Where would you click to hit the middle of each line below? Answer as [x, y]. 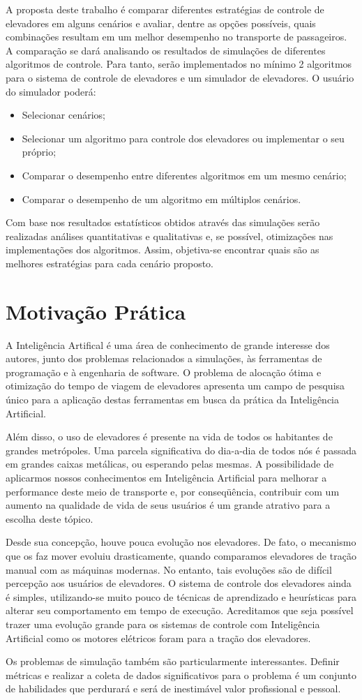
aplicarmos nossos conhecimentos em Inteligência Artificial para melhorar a [166, 477]
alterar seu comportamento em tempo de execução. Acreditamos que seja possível [180, 610]
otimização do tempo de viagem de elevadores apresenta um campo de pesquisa [175, 386]
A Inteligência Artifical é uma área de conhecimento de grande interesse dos [168, 344]
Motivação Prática [96, 311]
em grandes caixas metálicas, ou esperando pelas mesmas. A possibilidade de [170, 464]
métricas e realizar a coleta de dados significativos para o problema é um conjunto [181, 675]
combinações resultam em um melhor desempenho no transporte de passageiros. [176, 37]
